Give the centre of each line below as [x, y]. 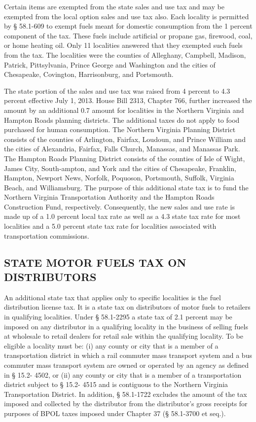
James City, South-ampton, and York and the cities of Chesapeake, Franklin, [120, 168]
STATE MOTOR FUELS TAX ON [95, 262]
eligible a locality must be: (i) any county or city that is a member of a [111, 345]
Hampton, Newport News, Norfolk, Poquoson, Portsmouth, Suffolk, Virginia [119, 178]
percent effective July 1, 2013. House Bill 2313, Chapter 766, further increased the [128, 100]
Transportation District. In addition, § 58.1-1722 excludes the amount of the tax [126, 394]
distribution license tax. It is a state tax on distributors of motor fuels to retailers [127, 307]
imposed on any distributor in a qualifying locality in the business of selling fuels [126, 326]
